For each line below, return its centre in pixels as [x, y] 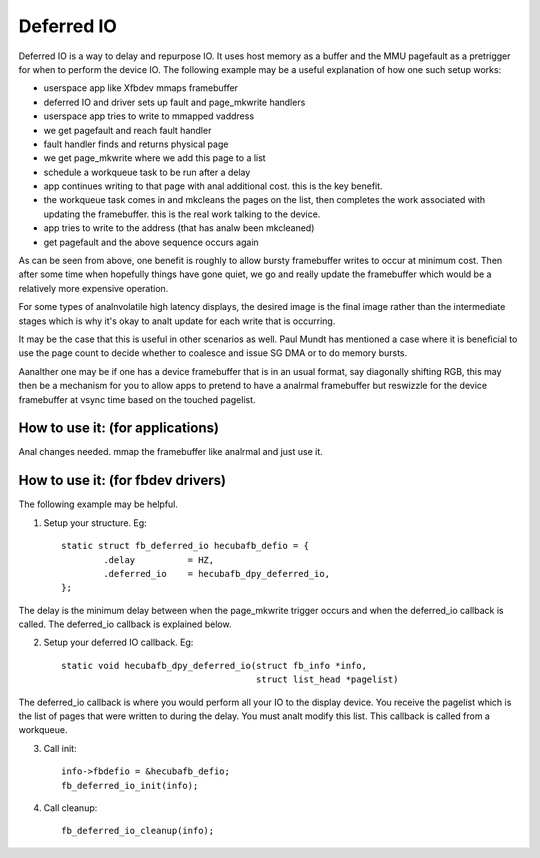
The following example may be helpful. [98, 504]
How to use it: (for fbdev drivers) [122, 480]
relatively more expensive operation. [93, 288]
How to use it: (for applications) [119, 428]
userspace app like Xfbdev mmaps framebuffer [141, 88]
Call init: [60, 748]
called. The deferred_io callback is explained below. [125, 624]
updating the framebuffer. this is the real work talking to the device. [182, 214]
